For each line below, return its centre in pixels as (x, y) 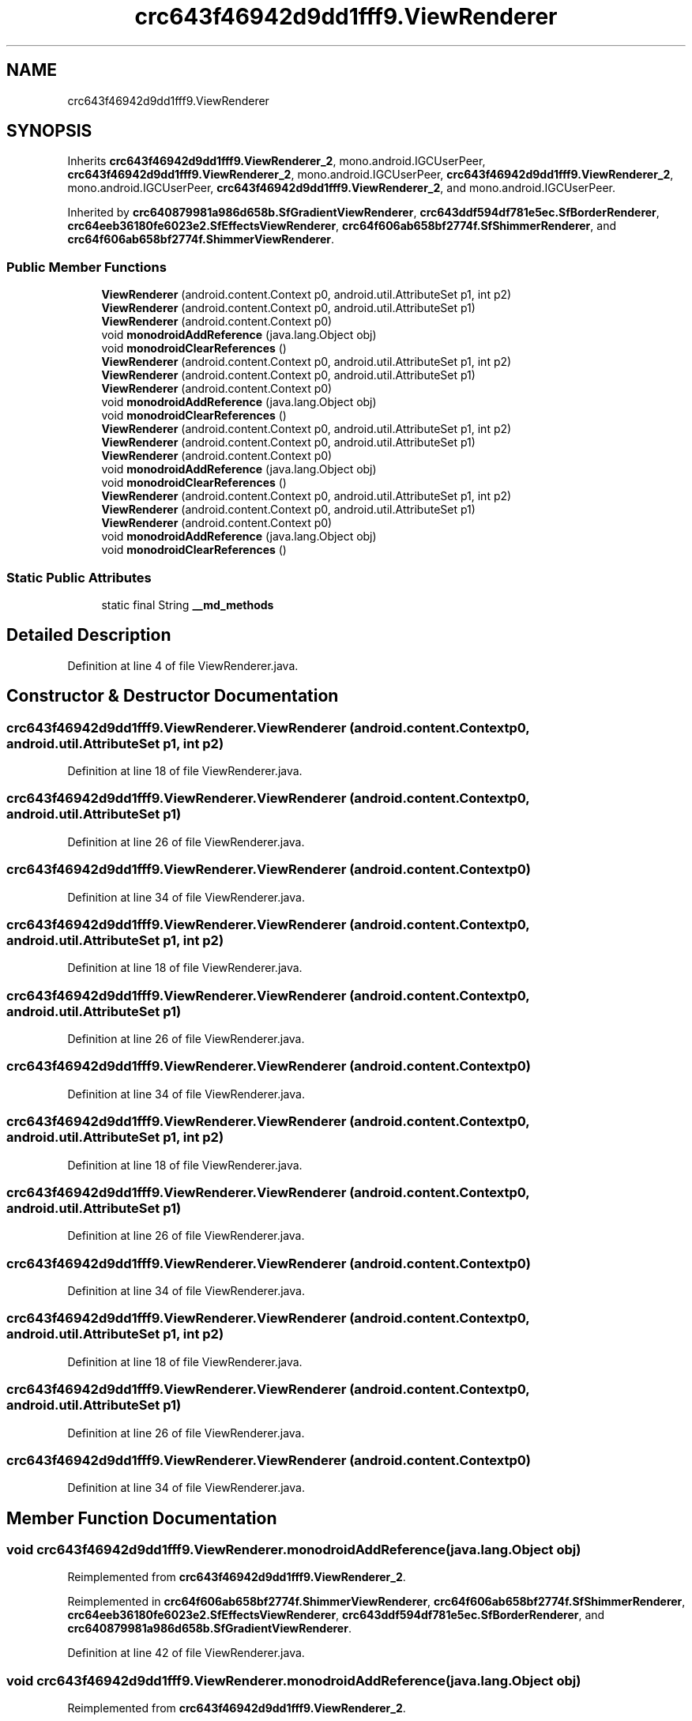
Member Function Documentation (142, 1518)
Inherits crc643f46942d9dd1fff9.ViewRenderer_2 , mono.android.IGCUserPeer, (276, 161)
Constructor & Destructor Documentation (173, 696)
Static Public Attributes (79, 577)
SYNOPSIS (49, 131)
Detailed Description (89, 635)
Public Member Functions (86, 267)
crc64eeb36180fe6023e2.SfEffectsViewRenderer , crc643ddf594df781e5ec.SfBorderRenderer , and (336, 1615)
